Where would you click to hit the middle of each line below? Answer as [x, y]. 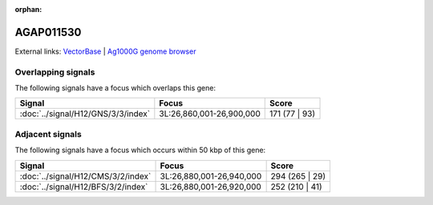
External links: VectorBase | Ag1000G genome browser [105, 51]
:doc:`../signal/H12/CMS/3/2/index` [85, 176]
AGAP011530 [48, 32]
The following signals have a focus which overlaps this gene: [115, 88]
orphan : [28, 9]
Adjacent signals [48, 134]
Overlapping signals [55, 72]
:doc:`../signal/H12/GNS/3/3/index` [85, 114]
